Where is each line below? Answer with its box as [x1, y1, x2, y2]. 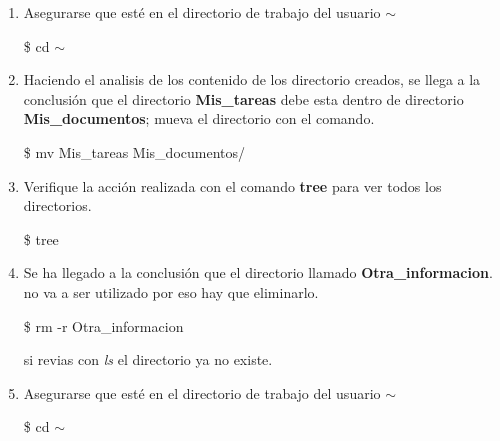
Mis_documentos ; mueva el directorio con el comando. [23, 108, 375, 129]
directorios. [23, 195, 92, 216]
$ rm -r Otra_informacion [23, 315, 184, 336]
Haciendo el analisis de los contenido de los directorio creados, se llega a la [23, 69, 481, 90]
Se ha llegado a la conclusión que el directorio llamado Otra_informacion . [23, 262, 493, 283]
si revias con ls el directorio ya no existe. [23, 349, 273, 370]
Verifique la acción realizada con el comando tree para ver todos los [23, 175, 442, 196]
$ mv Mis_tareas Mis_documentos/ [23, 141, 246, 162]
